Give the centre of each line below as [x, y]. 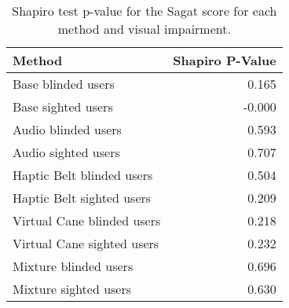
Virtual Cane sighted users [86, 243]
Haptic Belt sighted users [82, 198]
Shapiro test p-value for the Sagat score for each [144, 11]
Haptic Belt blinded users [83, 175]
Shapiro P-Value [225, 60]
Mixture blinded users [73, 266]
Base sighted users [63, 106]
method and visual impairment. [144, 29]
